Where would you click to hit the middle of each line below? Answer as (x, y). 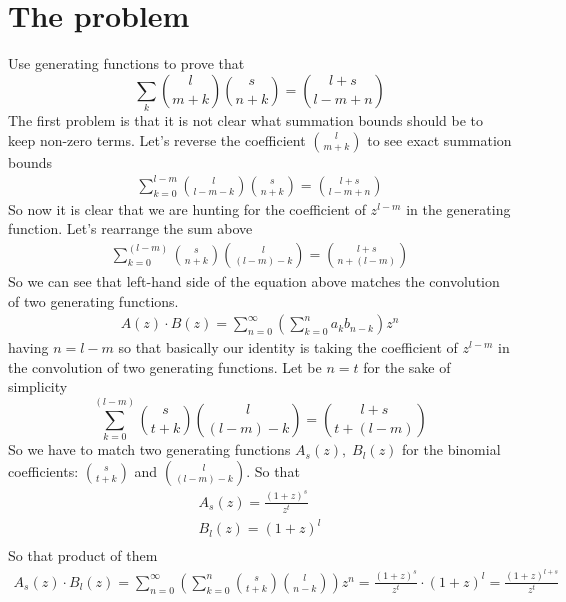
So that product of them (83, 555)
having (28, 347)
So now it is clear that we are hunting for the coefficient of (187, 208)
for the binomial (451, 449)
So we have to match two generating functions (149, 449)
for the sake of (407, 366)
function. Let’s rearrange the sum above (130, 228)
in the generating (458, 208)
